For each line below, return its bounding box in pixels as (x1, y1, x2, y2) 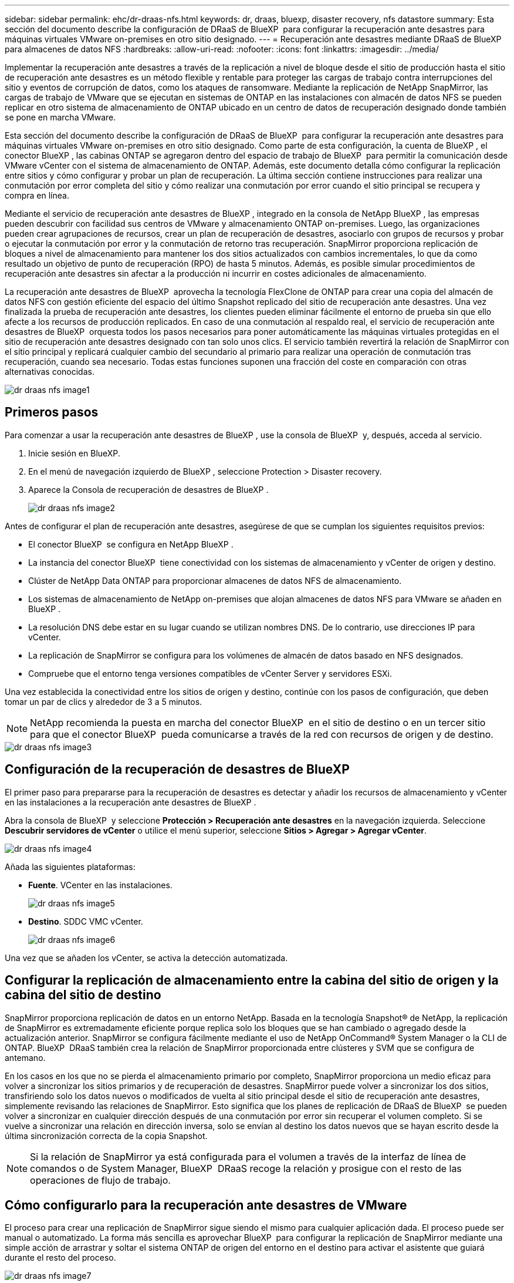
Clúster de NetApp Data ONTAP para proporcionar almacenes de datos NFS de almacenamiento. (28, 575, 402, 586)
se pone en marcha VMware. (5, 112, 116, 122)
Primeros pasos (5, 405, 99, 420)
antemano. (5, 1052, 46, 1063)
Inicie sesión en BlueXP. (28, 448, 120, 458)
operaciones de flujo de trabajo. (30, 1174, 171, 1186)
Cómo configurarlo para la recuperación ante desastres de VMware (5, 1197, 407, 1213)
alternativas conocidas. (5, 367, 94, 377)
